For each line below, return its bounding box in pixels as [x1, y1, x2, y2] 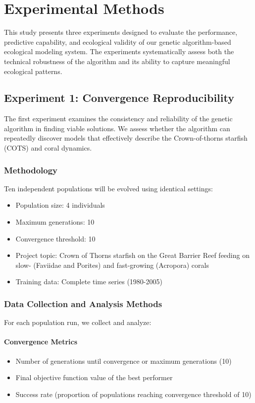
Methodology [4, 163, 58, 176]
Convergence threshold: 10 [15, 233, 96, 243]
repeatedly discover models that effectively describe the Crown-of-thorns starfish [4, 133, 248, 143]
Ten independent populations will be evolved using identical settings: [4, 183, 213, 193]
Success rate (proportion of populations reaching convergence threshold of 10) [15, 389, 252, 399]
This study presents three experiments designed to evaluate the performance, [4, 27, 238, 37]
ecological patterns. [4, 66, 62, 76]
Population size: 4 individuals [15, 200, 105, 210]
